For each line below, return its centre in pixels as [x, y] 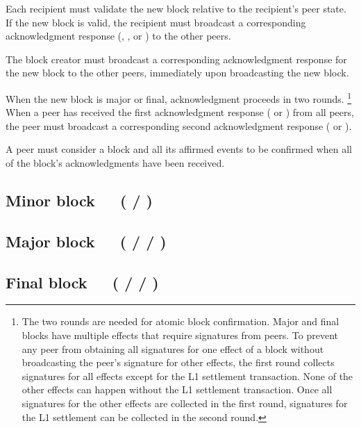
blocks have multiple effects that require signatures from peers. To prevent [180, 335]
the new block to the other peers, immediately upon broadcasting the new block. [177, 73]
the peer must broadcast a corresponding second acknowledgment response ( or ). [179, 125]
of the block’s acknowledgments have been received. [115, 163]
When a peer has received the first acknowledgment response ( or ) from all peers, [180, 112]
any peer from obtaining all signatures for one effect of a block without [173, 348]
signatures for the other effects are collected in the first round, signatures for [185, 403]
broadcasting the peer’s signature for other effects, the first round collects [178, 362]
